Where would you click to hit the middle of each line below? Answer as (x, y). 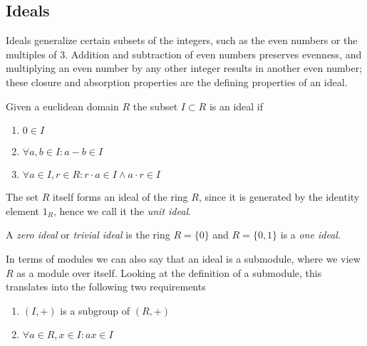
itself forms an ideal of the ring (120, 197)
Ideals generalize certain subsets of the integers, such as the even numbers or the (182, 40)
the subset (155, 106)
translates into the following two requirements (106, 287)
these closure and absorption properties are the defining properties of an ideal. (177, 82)
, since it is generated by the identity (279, 197)
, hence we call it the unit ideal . (122, 210)
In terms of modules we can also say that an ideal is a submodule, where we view (183, 258)
